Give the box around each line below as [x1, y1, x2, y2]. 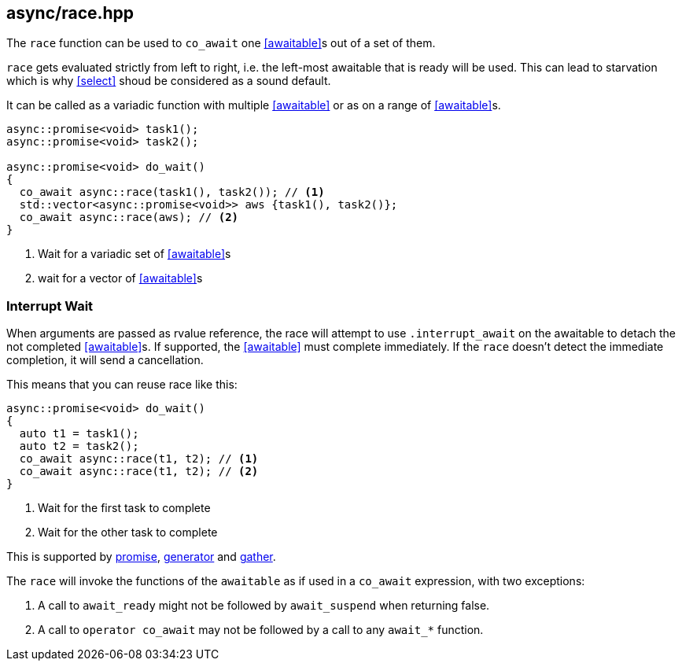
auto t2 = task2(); [19, 440, 139, 453]
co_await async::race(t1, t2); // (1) [19, 452, 259, 466]
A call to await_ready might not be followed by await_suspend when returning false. [38, 599, 490, 613]
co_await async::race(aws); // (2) [19, 211, 239, 224]
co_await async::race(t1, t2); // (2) [19, 465, 259, 478]
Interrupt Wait [6, 297, 94, 314]
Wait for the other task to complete [38, 525, 218, 540]
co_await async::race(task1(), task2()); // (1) [19, 186, 325, 199]
